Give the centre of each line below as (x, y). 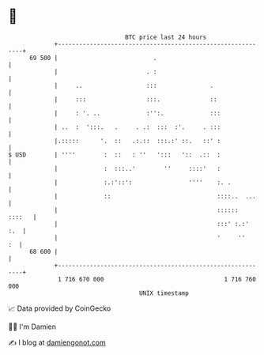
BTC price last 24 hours (166, 37)
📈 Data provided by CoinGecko (60, 308)
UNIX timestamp (164, 293)
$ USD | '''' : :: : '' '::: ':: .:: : (115, 155)
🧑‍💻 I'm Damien (32, 327)
